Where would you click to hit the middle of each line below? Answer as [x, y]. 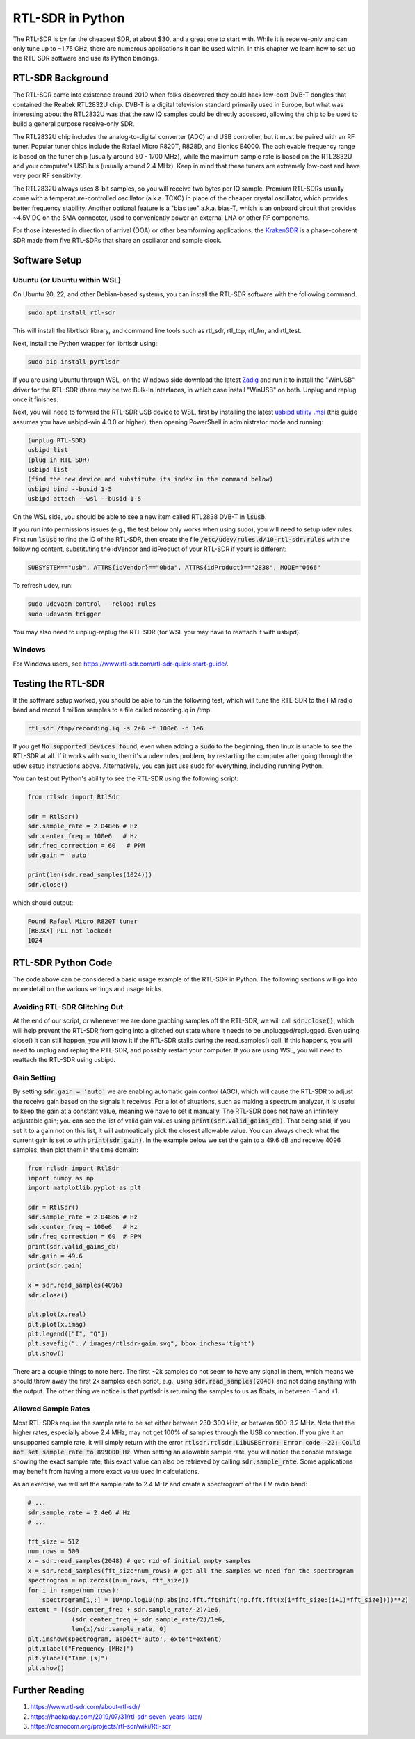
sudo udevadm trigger [64, 614]
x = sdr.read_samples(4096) [75, 1285]
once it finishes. [36, 399]
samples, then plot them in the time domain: [76, 1150]
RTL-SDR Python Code [63, 962]
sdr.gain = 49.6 [55, 1256]
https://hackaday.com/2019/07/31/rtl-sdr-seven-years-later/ [116, 1716]
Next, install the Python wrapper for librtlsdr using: [85, 344]
